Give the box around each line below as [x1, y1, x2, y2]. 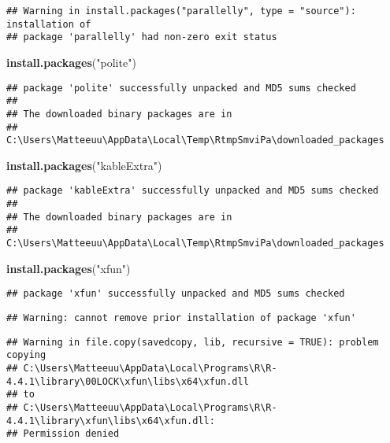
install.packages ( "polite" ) [6, 54, 136, 70]
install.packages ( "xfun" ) [6, 260, 131, 276]
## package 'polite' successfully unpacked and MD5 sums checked [6, 82, 356, 94]
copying [6, 349, 46, 361]
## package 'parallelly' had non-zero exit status [6, 31, 277, 43]
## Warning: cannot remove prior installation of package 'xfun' [6, 312, 356, 323]
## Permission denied [6, 428, 120, 440]
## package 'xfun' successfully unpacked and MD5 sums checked [6, 288, 345, 300]
